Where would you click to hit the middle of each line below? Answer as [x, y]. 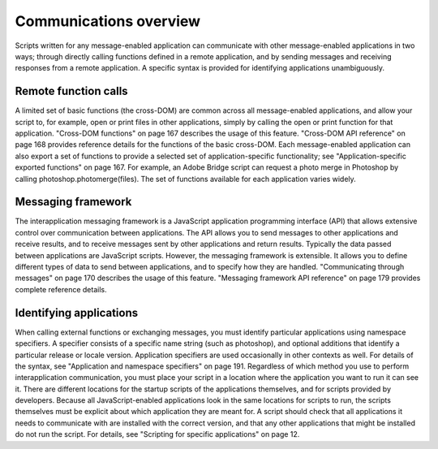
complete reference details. [61, 289]
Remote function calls [72, 91]
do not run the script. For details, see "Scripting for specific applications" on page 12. [157, 434]
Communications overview [108, 21]
